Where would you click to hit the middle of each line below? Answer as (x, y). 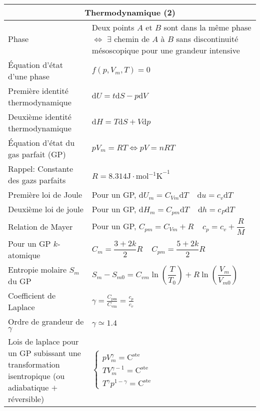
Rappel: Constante (41, 169)
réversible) (26, 399)
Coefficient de (32, 295)
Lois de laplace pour (43, 341)
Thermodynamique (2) (130, 12)
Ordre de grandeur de (46, 321)
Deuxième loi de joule (46, 209)
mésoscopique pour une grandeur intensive (166, 50)
